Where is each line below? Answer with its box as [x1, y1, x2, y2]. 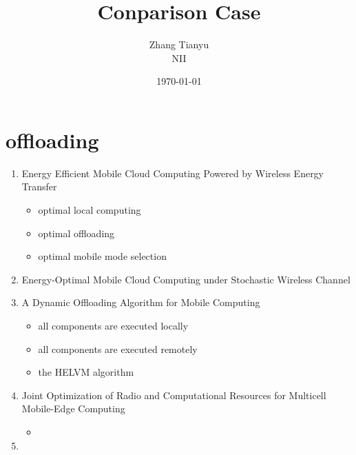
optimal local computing [38, 203, 141, 217]
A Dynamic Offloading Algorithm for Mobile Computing [21, 295, 260, 310]
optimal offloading [38, 225, 115, 240]
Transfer [21, 179, 57, 194]
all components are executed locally [38, 318, 189, 332]
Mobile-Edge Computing [21, 401, 125, 416]
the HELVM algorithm [38, 365, 134, 379]
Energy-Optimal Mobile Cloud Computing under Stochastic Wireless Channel [21, 272, 350, 286]
